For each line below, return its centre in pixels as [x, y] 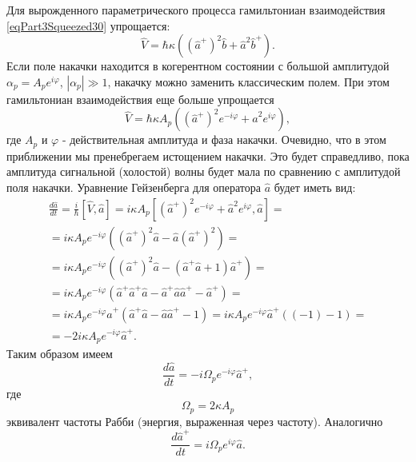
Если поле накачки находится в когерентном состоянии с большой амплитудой [198, 66]
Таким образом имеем [60, 353]
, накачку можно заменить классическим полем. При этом [248, 81]
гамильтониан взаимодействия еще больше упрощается [140, 99]
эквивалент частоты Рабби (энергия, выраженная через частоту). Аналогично [195, 421]
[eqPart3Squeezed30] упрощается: [88, 25]
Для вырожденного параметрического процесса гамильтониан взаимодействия [196, 10]
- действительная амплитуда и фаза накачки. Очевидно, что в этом [224, 139]
